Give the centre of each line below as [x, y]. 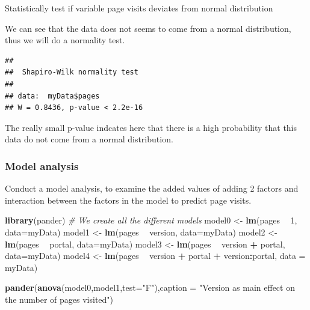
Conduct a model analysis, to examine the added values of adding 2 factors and [152, 188]
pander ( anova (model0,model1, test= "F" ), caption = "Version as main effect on [150, 287]
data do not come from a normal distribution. [89, 139]
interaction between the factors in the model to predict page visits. [128, 200]
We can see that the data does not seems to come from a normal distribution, [148, 28]
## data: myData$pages [52, 96]
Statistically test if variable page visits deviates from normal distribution [139, 8]
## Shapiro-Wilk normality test [72, 72]
